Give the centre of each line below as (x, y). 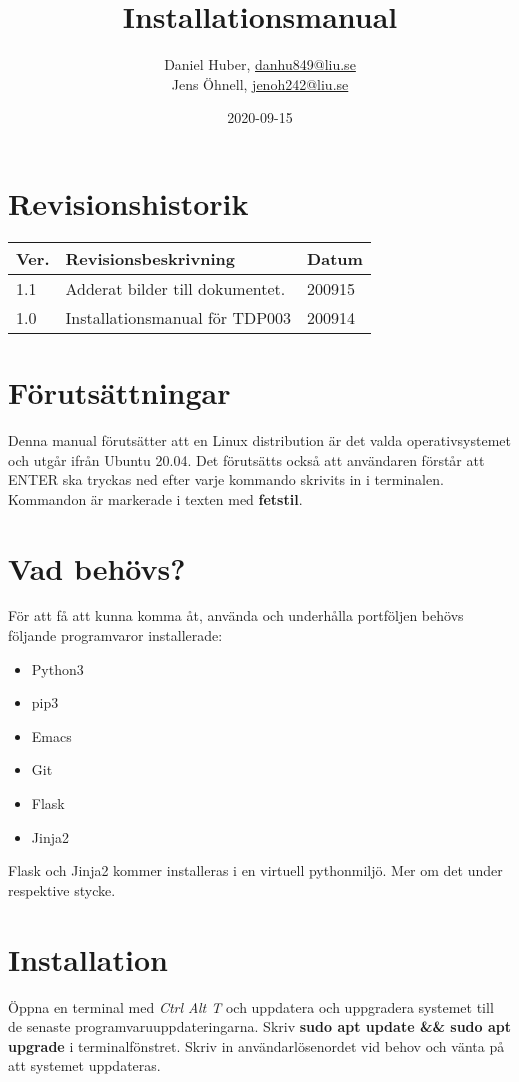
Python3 (57, 668)
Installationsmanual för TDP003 (178, 317)
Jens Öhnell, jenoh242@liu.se (260, 83)
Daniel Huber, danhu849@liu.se (260, 64)
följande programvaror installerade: (115, 635)
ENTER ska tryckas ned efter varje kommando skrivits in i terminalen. (226, 479)
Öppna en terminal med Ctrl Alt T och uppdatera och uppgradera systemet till (251, 1006)
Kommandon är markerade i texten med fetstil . (155, 498)
